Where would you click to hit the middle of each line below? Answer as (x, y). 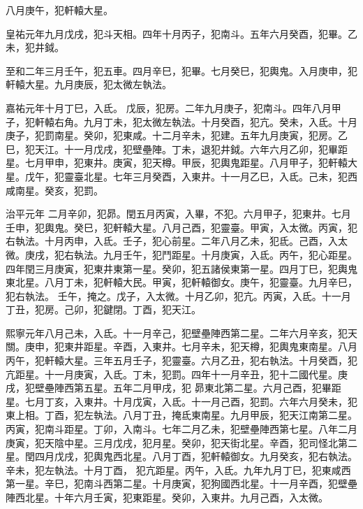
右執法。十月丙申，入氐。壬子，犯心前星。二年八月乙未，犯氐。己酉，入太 (177, 241)
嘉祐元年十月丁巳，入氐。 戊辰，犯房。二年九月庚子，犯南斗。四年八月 (169, 107)
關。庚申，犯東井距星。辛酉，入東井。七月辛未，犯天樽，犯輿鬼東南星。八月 (181, 346)
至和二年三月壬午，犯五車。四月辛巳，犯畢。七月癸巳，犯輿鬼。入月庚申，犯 (181, 70)
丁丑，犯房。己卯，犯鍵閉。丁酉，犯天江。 (103, 309)
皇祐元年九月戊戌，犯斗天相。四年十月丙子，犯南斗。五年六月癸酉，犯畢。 (177, 33)
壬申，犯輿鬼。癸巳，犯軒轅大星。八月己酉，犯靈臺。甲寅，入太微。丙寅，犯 (181, 227)
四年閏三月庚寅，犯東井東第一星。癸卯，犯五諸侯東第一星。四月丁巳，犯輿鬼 (181, 268)
